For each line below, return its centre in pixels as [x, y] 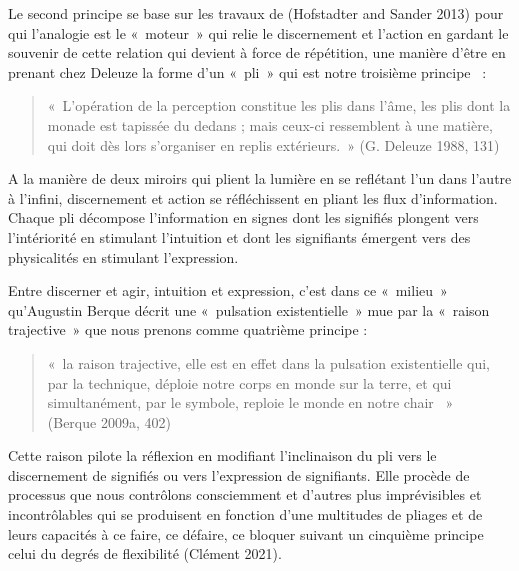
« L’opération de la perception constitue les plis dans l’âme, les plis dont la [279, 105]
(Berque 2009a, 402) [109, 421]
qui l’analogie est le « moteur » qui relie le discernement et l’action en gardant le [258, 32]
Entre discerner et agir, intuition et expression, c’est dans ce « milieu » [228, 290]
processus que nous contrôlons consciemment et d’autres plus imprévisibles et [245, 494]
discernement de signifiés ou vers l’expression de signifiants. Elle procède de [239, 474]
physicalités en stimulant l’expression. [123, 256]
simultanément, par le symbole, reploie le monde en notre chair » [250, 402]
